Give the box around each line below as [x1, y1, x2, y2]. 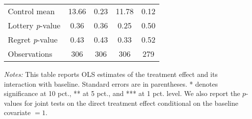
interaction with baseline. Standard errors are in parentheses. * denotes [4, 78, 218, 89]
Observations [8, 48, 52, 59]
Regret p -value [8, 34, 58, 45]
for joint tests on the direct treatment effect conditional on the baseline [24, 97, 238, 108]
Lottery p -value [8, 20, 61, 31]
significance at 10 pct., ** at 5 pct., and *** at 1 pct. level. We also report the [4, 88, 240, 98]
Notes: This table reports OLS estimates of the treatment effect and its [4, 69, 218, 79]
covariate [4, 107, 31, 118]
